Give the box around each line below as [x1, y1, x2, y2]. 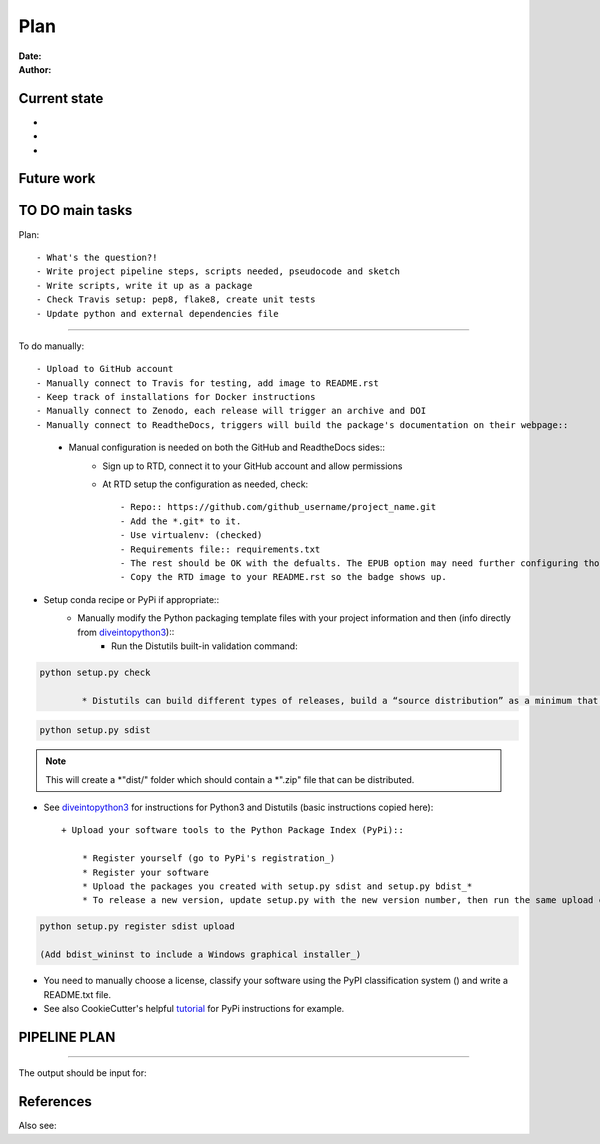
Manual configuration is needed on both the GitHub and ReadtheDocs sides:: [68, 441, 385, 454]
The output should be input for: [18, 1067, 147, 1079]
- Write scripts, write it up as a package [36, 280, 253, 291]
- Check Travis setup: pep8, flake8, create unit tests [36, 294, 316, 305]
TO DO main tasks [18, 202, 133, 219]
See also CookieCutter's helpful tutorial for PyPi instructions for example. [43, 1002, 345, 1014]
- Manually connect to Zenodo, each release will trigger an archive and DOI [36, 405, 427, 417]
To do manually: [18, 340, 85, 352]
